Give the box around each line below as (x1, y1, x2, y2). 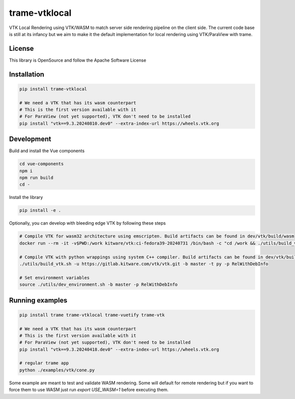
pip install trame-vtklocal (19, 86, 87, 92)
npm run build (19, 175, 54, 181)
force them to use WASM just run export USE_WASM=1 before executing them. (9, 387, 169, 393)
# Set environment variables (19, 275, 90, 280)
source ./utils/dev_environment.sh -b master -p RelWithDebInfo (19, 282, 178, 288)
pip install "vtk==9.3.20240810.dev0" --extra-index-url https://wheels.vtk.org (19, 121, 219, 126)
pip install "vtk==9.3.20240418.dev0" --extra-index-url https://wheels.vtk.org (19, 346, 219, 352)
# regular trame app (19, 360, 69, 366)
